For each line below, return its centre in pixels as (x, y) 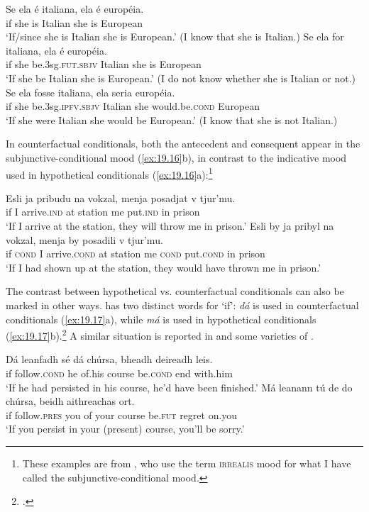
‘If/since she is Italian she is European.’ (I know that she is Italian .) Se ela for (175, 37)
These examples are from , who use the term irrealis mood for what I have (187, 463)
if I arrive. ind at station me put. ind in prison (103, 212)
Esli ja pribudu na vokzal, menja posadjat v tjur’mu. (121, 197)
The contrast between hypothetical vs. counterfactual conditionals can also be (175, 291)
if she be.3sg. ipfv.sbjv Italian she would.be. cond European (133, 106)
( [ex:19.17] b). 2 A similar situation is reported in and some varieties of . (160, 334)
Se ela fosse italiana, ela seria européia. (90, 92)
